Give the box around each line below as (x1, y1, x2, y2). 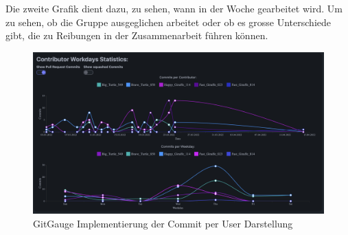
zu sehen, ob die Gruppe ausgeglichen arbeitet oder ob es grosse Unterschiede (5, 14, 331, 29)
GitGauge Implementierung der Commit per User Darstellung (33, 216, 293, 230)
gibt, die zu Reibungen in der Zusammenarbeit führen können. (5, 28, 268, 43)
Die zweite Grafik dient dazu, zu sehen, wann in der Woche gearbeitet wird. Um (5, 1, 343, 15)
